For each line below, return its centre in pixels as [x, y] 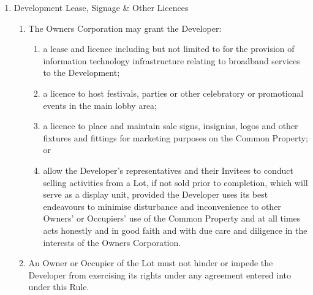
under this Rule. [59, 287]
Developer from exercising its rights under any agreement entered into [160, 274]
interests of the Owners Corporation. [112, 242]
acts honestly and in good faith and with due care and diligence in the [175, 230]
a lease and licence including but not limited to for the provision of [169, 49]
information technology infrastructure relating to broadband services [172, 60]
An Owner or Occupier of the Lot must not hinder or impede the [151, 263]
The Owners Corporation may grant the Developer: [125, 28]
